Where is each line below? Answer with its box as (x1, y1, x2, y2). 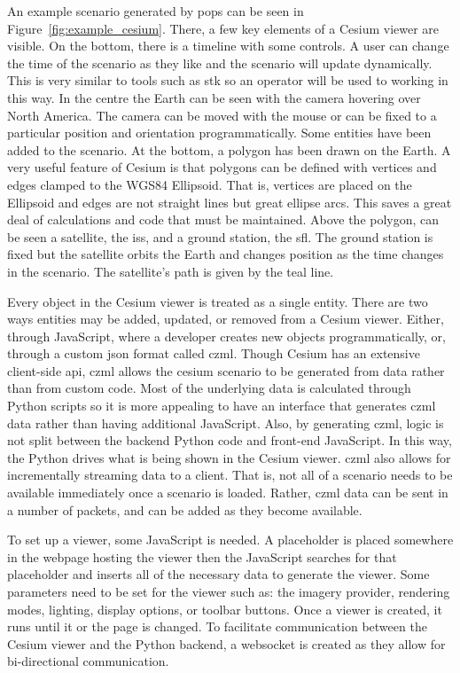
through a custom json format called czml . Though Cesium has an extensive (7, 344, 420, 363)
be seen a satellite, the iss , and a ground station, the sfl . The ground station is (7, 227, 433, 246)
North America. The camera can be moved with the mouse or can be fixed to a (7, 106, 437, 124)
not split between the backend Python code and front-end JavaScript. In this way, (7, 431, 452, 450)
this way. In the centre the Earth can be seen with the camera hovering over (7, 88, 421, 106)
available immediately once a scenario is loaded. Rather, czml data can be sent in (7, 483, 448, 502)
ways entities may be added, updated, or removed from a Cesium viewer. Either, (7, 309, 444, 328)
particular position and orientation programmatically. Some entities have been (7, 123, 432, 142)
